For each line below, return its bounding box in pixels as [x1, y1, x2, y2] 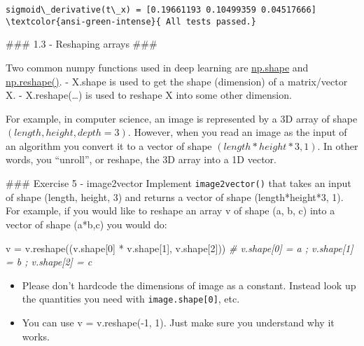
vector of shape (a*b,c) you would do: [6, 216, 167, 231]
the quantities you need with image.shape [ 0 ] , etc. [22, 291, 240, 306]
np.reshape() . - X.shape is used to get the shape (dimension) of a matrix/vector [6, 74, 348, 88]
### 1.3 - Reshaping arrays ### [6, 36, 157, 51]
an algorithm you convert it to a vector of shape [6, 138, 212, 153]
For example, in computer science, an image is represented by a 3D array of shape [6, 111, 358, 125]
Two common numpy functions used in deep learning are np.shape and [6, 60, 309, 74]
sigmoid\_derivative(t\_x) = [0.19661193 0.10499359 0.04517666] [6, 5, 316, 15]
